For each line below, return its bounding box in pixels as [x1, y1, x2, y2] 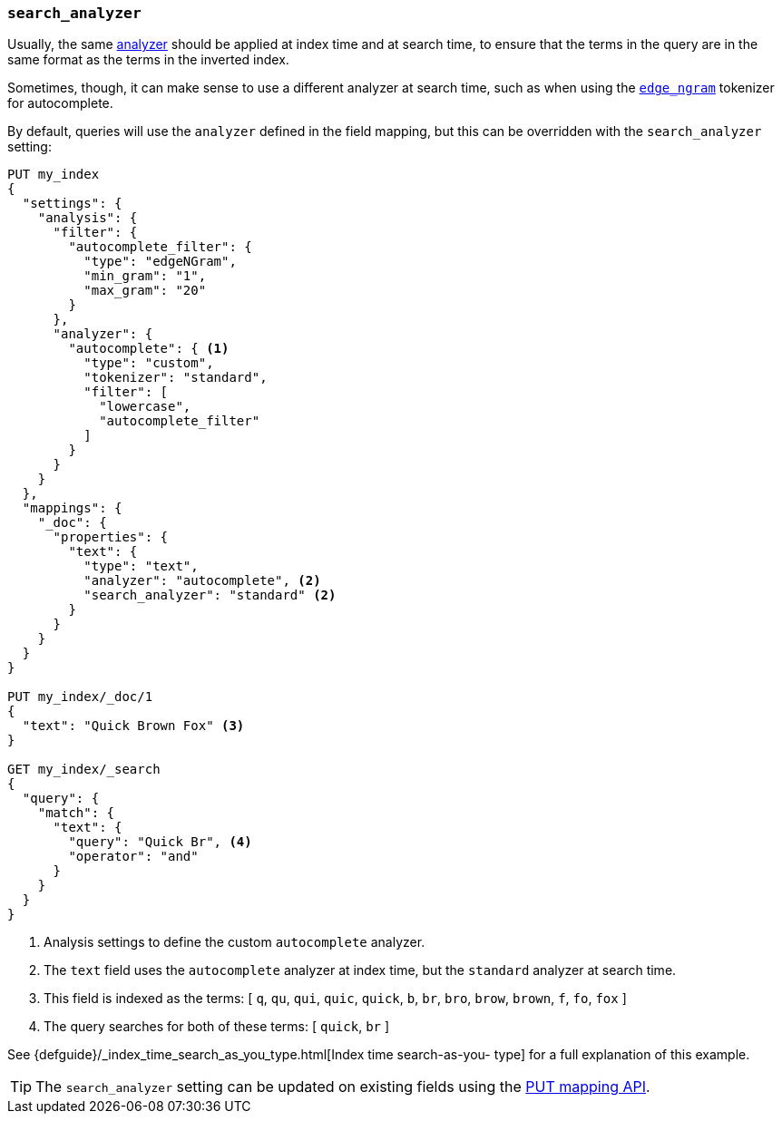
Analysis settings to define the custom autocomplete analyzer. [44, 934, 425, 950]
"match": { [37, 805, 115, 821]
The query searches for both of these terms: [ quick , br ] [44, 1019, 390, 1035]
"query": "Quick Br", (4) [68, 834, 252, 850]
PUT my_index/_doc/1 [7, 689, 153, 705]
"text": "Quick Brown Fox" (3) [22, 718, 245, 734]
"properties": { [53, 530, 169, 545]
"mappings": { [22, 501, 122, 516]
